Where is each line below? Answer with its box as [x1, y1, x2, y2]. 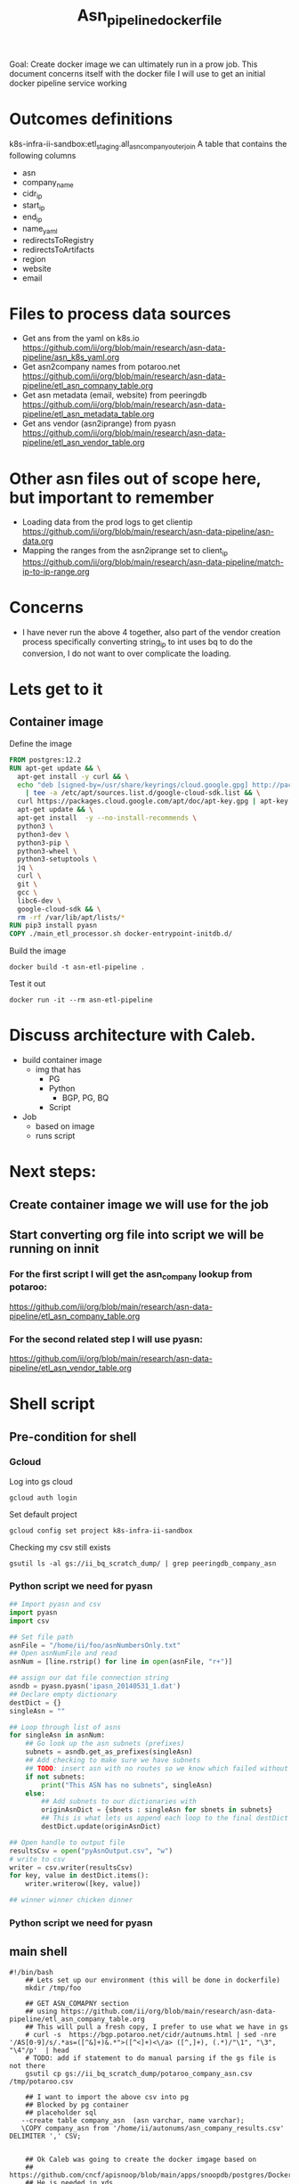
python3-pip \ [17, 838, 69, 847]
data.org [21, 536, 53, 546]
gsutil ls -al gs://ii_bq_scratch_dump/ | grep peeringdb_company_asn [9, 1558, 277, 1568]
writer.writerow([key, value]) [25, 1879, 141, 1889]
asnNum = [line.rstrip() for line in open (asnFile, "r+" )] [9, 1657, 233, 1666]
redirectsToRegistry [21, 234, 94, 245]
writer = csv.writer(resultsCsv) [9, 1863, 133, 1872]
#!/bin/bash [9, 1967, 53, 1976]
